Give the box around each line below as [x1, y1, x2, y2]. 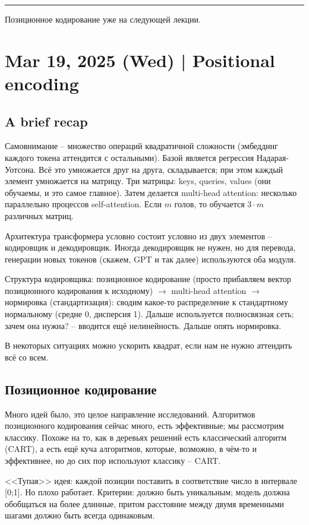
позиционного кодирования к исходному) [5, 284, 153, 296]
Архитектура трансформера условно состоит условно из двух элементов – [5, 229, 272, 242]
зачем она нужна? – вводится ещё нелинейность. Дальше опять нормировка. [5, 319, 282, 331]
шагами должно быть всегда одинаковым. [5, 509, 155, 521]
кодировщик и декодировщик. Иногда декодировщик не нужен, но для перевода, [5, 241, 296, 254]
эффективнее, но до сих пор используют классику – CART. [5, 454, 221, 467]
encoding [5, 71, 79, 95]
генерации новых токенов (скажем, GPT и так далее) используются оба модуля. [5, 252, 297, 265]
